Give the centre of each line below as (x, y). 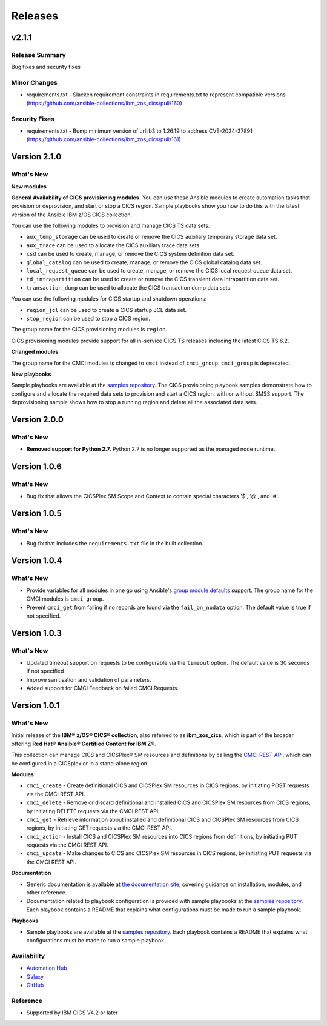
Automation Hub (47, 968)
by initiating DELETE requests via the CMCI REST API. (93, 811)
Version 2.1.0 (36, 157)
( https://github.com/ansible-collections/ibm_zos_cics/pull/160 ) (104, 103)
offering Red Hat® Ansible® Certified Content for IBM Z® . (84, 744)
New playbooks (31, 374)
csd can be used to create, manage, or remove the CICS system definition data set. (130, 254)
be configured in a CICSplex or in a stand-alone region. (80, 763)
